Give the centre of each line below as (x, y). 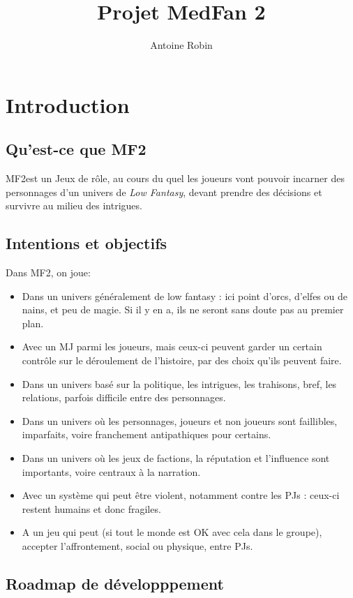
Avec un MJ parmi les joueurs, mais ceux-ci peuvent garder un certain (172, 346)
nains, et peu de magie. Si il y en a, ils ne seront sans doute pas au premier (183, 309)
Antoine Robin (181, 45)
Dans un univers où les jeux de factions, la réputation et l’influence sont (176, 458)
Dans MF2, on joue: (48, 272)
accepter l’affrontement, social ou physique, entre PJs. (137, 546)
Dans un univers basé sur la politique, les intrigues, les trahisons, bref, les (179, 383)
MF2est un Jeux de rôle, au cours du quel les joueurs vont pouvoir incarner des (175, 178)
